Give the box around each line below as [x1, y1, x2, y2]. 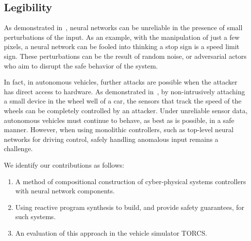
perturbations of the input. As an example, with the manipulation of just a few [4, 32, 240, 42]
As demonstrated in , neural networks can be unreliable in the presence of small [4, 22, 243, 33]
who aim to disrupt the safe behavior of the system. [4, 60, 158, 70]
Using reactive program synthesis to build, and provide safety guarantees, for [15, 202, 245, 212]
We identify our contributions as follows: [4, 159, 124, 170]
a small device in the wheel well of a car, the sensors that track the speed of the [4, 96, 242, 106]
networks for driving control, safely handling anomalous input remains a [4, 134, 218, 144]
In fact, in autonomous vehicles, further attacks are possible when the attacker [4, 77, 237, 87]
